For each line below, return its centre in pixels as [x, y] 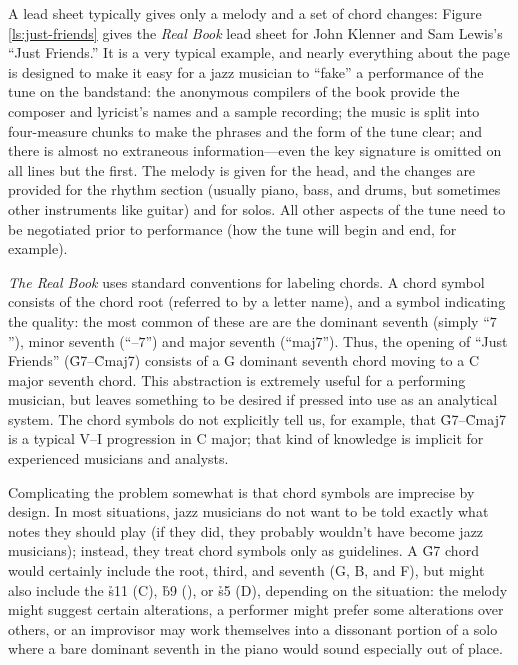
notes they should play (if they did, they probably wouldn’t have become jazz [246, 530]
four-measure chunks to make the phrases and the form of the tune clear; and [245, 130]
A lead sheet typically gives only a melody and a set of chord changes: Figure [245, 13]
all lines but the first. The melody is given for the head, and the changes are [242, 169]
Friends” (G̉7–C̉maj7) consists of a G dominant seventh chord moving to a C [244, 360]
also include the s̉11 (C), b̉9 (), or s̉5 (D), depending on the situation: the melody [258, 589]
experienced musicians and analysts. [118, 458]
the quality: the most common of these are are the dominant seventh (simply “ [249, 320]
